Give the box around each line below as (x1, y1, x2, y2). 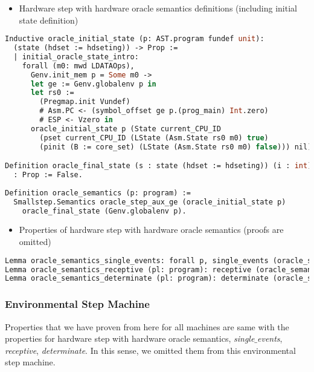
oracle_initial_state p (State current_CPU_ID (30, 124, 221, 133)
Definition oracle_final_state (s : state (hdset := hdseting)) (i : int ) (5, 162, 312, 171)
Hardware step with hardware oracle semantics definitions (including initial (19, 2, 297, 14)
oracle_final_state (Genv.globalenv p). (22, 206, 187, 215)
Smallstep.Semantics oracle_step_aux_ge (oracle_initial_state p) (13, 197, 286, 206)
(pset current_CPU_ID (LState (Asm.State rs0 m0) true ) (39, 133, 269, 142)
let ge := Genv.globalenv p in (30, 79, 156, 88)
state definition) (19, 13, 78, 26)
